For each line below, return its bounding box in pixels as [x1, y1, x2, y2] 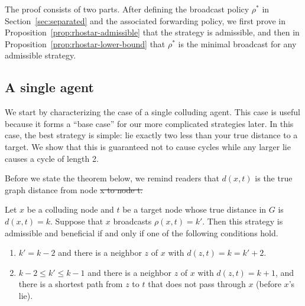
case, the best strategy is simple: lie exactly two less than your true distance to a [5, 129, 298, 141]
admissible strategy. [5, 49, 76, 61]
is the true [255, 172, 293, 184]
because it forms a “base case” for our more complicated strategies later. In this [5, 117, 294, 129]
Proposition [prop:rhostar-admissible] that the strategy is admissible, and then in [5, 26, 300, 38]
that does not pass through [148, 278, 246, 290]
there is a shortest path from [18, 278, 123, 290]
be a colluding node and [27, 203, 114, 216]
